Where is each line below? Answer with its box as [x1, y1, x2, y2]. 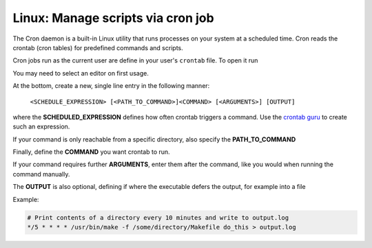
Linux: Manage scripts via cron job [12, 10, 214, 25]
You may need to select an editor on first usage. [12, 69, 149, 77]
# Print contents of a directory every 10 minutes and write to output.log [27, 214, 289, 221]
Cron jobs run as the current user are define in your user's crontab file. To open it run [12, 56, 258, 65]
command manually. [12, 170, 70, 178]
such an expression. [12, 122, 70, 131]
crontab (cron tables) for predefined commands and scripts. [12, 43, 183, 52]
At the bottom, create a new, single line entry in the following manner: [12, 82, 210, 90]
